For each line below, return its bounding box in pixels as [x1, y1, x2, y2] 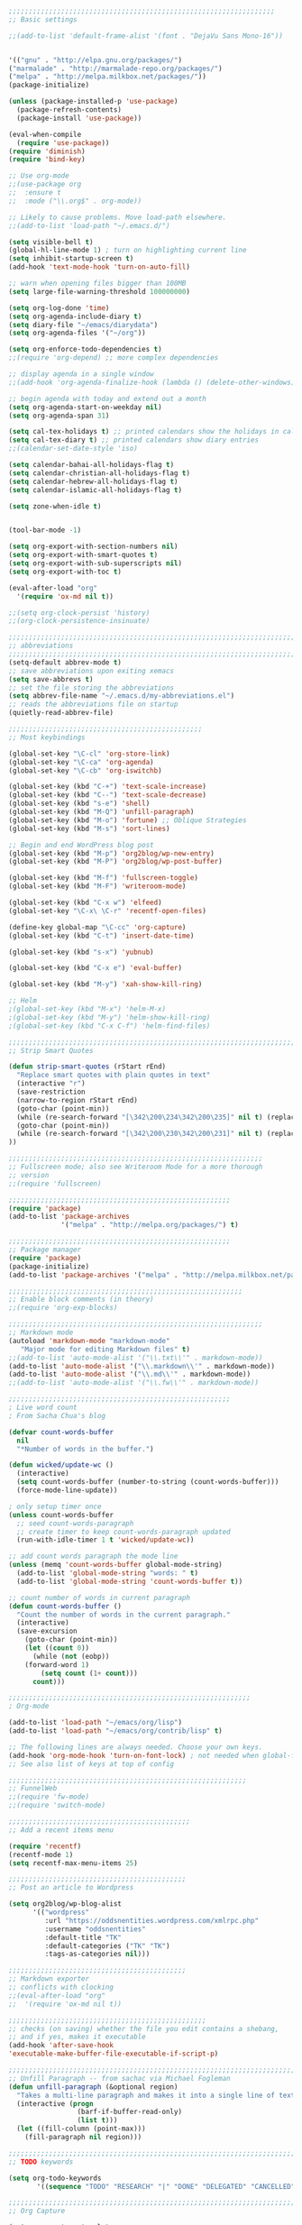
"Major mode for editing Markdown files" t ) [20, 1344, 191, 1354]
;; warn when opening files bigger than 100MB [8, 279, 187, 288]
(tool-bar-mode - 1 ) [8, 526, 82, 535]
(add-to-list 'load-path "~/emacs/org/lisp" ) [8, 1718, 182, 1727]
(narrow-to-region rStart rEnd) [16, 1095, 139, 1104]
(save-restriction [16, 1087, 87, 1096]
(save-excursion [16, 1626, 78, 1636]
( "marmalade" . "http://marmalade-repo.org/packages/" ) [8, 64, 223, 73]
